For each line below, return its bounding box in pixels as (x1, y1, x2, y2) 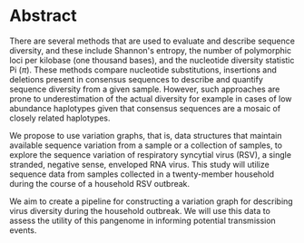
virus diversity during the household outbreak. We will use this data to (9, 205, 270, 216)
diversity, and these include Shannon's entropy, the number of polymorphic (9, 44, 292, 55)
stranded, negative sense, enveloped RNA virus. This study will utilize (9, 159, 270, 170)
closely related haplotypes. (9, 112, 111, 123)
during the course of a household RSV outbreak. (9, 178, 191, 189)
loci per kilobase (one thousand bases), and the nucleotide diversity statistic (9, 54, 295, 65)
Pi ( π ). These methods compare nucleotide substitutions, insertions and (9, 64, 277, 75)
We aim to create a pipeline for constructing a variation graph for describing (9, 196, 293, 207)
